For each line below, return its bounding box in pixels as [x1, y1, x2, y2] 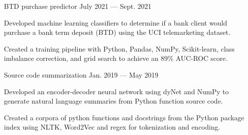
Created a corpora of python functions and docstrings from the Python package [4, 112, 245, 122]
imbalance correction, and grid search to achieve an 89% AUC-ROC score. [4, 53, 228, 63]
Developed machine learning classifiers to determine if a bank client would [4, 17, 227, 27]
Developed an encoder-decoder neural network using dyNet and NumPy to [4, 86, 229, 96]
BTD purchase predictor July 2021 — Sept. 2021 [4, 1, 152, 11]
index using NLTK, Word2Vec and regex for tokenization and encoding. [4, 122, 220, 132]
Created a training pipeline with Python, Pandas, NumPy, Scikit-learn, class [4, 43, 235, 54]
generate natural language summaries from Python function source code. [4, 96, 223, 106]
